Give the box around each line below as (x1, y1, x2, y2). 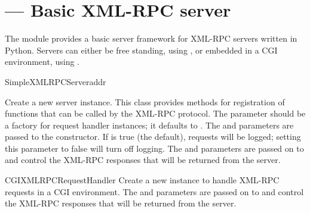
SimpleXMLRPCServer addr (5, 75, 106, 87)
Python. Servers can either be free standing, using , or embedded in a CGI (5, 43, 278, 56)
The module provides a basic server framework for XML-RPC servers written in (5, 32, 297, 45)
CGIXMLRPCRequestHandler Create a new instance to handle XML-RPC (5, 174, 280, 186)
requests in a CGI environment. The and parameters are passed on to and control (5, 185, 304, 198)
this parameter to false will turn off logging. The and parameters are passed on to (5, 142, 304, 154)
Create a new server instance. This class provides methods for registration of (5, 95, 285, 108)
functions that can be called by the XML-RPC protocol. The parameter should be (5, 107, 306, 120)
